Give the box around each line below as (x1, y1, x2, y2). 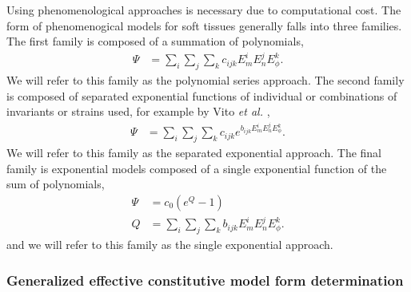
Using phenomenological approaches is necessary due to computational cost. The (6, 2, 401, 18)
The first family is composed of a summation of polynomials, (6, 33, 304, 49)
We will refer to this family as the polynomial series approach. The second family (6, 72, 405, 89)
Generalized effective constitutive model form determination (6, 270, 404, 290)
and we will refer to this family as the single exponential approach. (6, 236, 333, 253)
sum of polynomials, (6, 176, 105, 192)
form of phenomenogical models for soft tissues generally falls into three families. (6, 17, 402, 34)
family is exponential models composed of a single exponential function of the (6, 160, 387, 176)
